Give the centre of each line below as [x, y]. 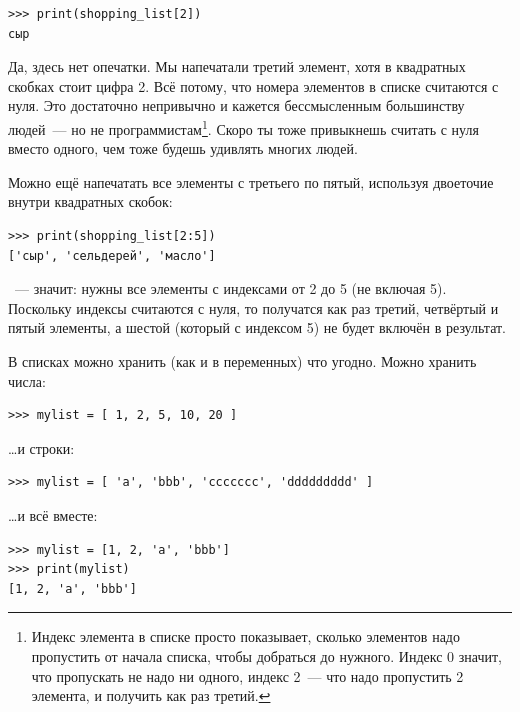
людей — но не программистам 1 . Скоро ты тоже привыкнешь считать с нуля [243, 127]
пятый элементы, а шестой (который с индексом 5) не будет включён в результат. [257, 327]
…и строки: [41, 447]
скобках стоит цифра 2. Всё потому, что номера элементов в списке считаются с [253, 85]
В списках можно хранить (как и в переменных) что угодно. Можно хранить [242, 360]
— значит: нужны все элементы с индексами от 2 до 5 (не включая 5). [230, 288]
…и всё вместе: [53, 514]
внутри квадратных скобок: [90, 201]
